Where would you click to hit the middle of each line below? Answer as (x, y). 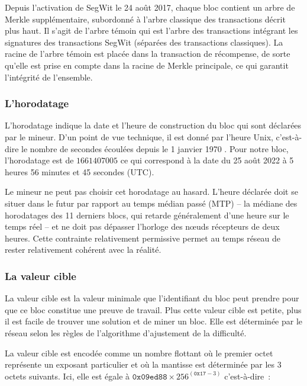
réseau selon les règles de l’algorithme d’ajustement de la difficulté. (126, 332)
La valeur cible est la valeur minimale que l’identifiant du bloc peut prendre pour (152, 298)
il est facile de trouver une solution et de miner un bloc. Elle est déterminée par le (154, 321)
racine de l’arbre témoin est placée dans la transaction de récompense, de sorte (148, 54)
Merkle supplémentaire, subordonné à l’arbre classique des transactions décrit (145, 19)
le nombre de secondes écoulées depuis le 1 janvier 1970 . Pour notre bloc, (155, 148)
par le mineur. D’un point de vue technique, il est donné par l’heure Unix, (139, 136)
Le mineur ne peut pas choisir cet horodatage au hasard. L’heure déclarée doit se (151, 192)
